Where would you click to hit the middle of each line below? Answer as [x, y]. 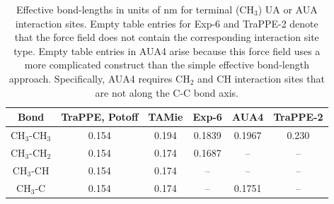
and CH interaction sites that [261, 78]
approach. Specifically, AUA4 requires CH [99, 78]
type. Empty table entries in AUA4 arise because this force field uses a [167, 50]
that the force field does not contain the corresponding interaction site [167, 37]
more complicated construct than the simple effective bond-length [167, 65]
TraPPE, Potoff [100, 117]
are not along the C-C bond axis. [167, 92]
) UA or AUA [288, 9]
